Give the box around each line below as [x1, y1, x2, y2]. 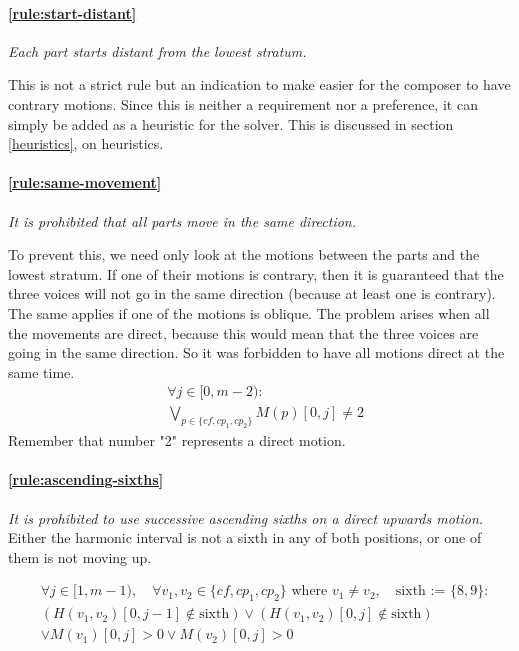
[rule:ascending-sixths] [8, 469, 164, 490]
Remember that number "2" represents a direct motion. [8, 430, 346, 451]
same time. [8, 361, 75, 382]
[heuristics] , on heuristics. [8, 133, 164, 154]
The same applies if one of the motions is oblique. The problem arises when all [8, 302, 490, 323]
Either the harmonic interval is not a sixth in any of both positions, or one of [8, 527, 482, 548]
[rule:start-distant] [8, 2, 137, 23]
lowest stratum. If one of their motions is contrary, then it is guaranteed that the [8, 263, 504, 284]
